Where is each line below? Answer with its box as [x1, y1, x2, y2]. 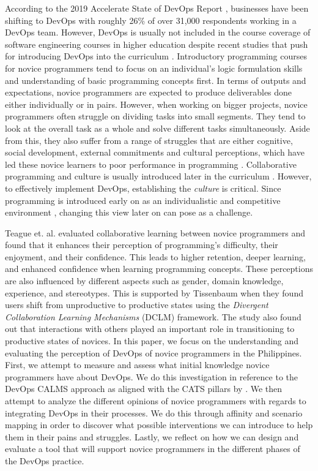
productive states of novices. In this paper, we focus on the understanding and [5, 334, 299, 347]
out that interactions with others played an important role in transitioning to [5, 322, 295, 335]
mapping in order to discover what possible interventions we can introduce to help [5, 418, 313, 431]
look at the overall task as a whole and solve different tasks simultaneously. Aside [5, 121, 310, 134]
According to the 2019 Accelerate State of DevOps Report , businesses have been [5, 2, 309, 14]
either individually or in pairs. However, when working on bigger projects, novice [5, 97, 308, 110]
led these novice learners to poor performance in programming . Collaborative [5, 157, 297, 170]
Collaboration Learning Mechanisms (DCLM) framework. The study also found [5, 310, 301, 323]
